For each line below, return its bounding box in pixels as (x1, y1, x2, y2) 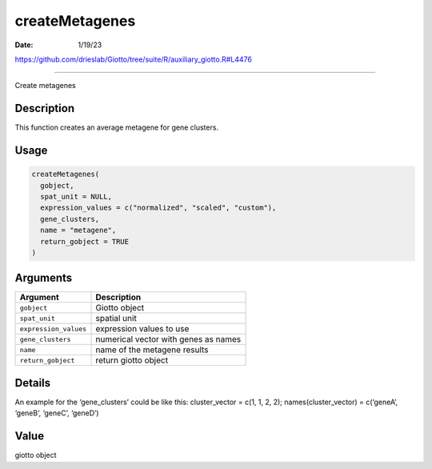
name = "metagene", (40, 226, 117, 235)
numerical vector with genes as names (95, 334, 242, 345)
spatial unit (95, 313, 138, 324)
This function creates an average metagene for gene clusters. (14, 122, 219, 132)
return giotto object (95, 355, 168, 366)
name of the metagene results (95, 344, 209, 355)
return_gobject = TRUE (40, 237, 130, 246)
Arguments (14, 271, 73, 285)
